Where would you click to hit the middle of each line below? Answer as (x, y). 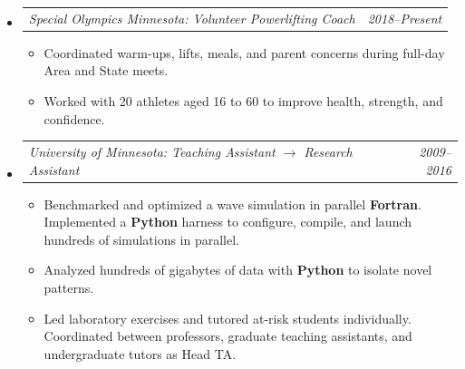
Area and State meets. (106, 70)
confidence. (74, 118)
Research (328, 151)
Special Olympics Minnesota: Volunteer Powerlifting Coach (192, 18)
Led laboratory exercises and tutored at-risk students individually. (228, 318)
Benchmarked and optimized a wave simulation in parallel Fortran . (232, 204)
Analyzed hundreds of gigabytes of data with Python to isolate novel (238, 270)
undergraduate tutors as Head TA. (140, 353)
